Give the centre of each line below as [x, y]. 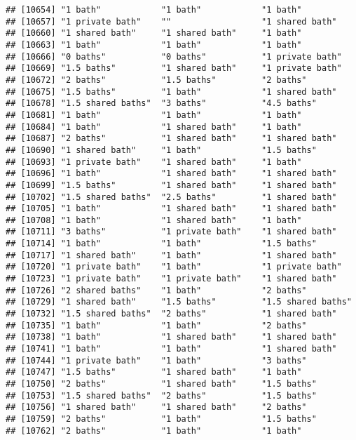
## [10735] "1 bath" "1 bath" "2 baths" [156, 325]
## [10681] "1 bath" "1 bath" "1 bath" [154, 115]
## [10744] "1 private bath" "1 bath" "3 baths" [156, 360]
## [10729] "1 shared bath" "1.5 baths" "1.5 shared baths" [179, 302]
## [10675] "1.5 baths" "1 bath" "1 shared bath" [171, 92]
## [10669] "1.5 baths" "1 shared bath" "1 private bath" [174, 68]
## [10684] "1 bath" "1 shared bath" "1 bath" [154, 127]
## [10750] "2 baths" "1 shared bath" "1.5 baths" [161, 384]
